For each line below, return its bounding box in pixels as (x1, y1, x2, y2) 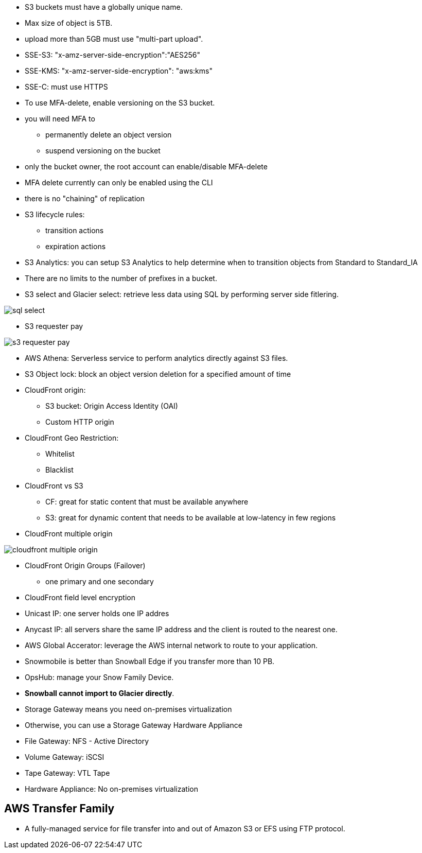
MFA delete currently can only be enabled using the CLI (25, 178, 213, 187)
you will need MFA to (25, 114, 95, 123)
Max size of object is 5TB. (25, 19, 113, 27)
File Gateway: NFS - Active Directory (25, 737, 149, 745)
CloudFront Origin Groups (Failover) (25, 561, 146, 570)
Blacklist (45, 465, 74, 474)
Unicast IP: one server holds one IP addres (25, 609, 169, 618)
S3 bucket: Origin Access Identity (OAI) (45, 402, 178, 410)
